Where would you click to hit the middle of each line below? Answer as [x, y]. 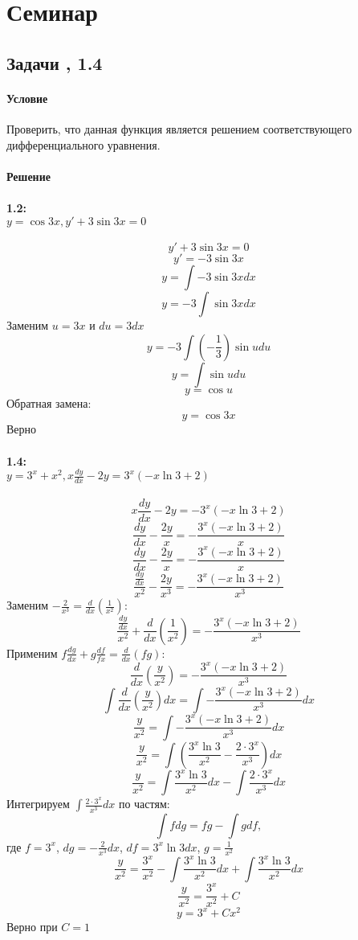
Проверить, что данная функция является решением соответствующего [179, 128]
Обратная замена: [49, 402]
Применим [32, 653]
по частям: [144, 804]
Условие [27, 98]
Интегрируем [38, 804]
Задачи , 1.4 [55, 62]
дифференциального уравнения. [83, 144]
